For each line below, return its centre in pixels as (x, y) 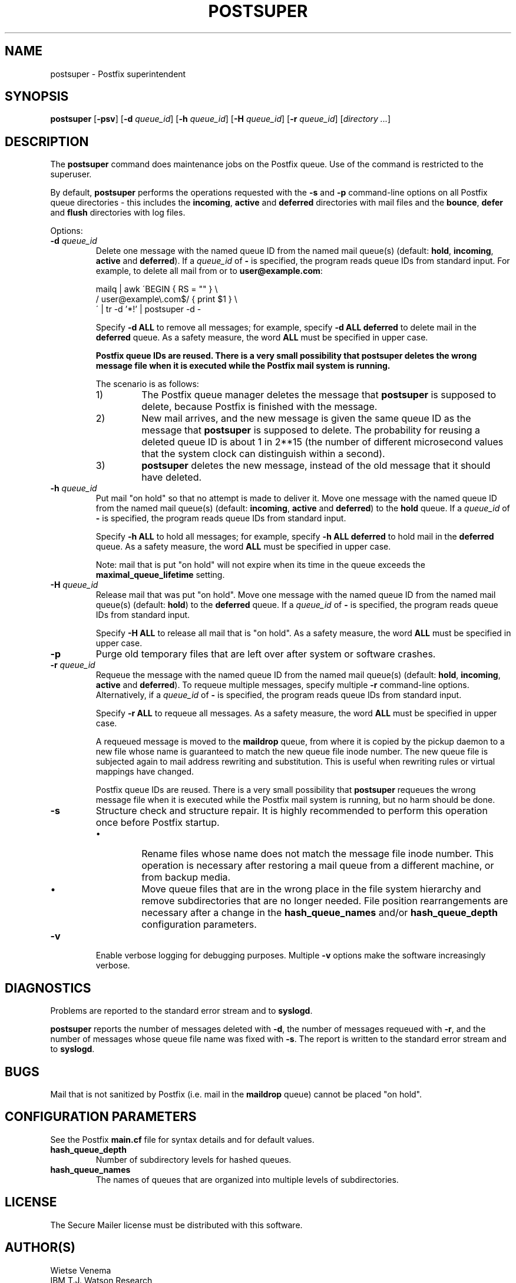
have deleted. (172, 477)
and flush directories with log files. (118, 213)
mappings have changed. (145, 772)
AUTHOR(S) (40, 1248)
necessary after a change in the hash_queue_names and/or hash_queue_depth (320, 913)
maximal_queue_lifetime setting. (160, 575)
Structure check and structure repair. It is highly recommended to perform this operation (292, 811)
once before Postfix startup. (158, 823)
